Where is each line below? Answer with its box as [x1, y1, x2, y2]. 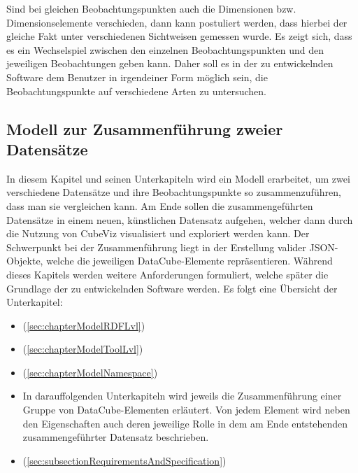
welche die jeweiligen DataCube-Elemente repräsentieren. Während [46, 253, 333, 268]
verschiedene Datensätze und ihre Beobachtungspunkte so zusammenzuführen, [6, 185, 341, 199]
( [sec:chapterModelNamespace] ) [22, 365, 158, 379]
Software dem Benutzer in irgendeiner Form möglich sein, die [6, 69, 268, 84]
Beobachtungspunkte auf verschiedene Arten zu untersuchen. [6, 83, 266, 98]
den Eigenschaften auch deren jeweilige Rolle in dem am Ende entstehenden [22, 416, 348, 430]
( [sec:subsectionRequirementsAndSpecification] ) [22, 453, 227, 467]
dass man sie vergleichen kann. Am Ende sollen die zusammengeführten [6, 198, 313, 213]
